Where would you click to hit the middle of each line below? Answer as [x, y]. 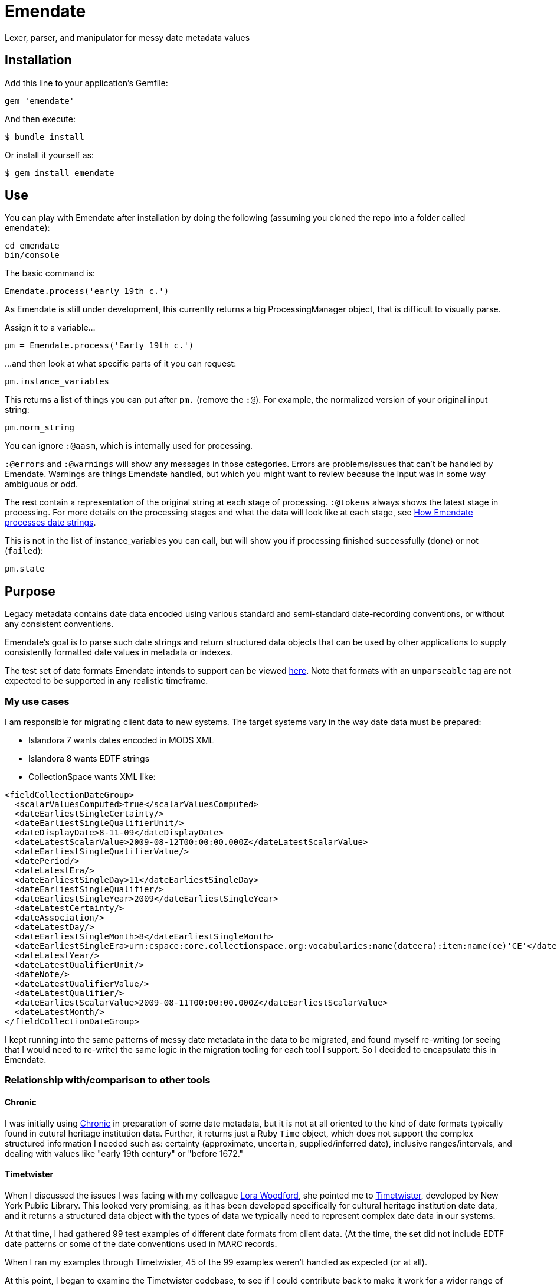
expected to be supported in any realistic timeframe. [107, 681]
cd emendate [32, 246]
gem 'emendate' [40, 101]
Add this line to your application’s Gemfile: [86, 83]
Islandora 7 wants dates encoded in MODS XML [121, 740]
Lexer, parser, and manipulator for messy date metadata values [127, 37]
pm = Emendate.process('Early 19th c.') [99, 346]
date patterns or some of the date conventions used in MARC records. [141, 1243]
